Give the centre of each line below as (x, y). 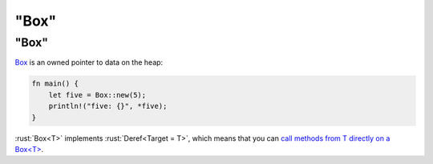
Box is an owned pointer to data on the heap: (89, 62)
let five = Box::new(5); (97, 95)
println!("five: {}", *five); (108, 106)
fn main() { (55, 84)
